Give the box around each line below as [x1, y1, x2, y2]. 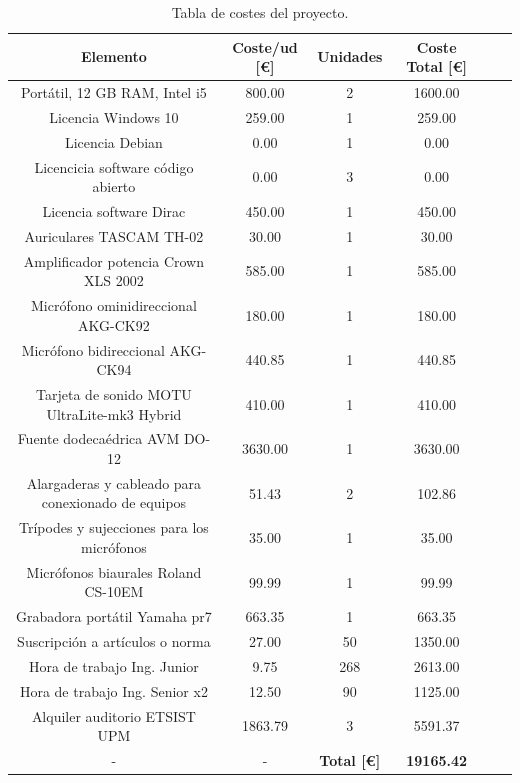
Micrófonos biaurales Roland [26, 561, 202, 582]
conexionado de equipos [41, 492, 187, 513]
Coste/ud [232, 36, 298, 57]
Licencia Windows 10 [49, 106, 179, 127]
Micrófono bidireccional [21, 339, 165, 360]
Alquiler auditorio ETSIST [31, 705, 196, 726]
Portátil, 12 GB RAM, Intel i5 [20, 82, 207, 103]
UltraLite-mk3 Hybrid [46, 403, 182, 424]
